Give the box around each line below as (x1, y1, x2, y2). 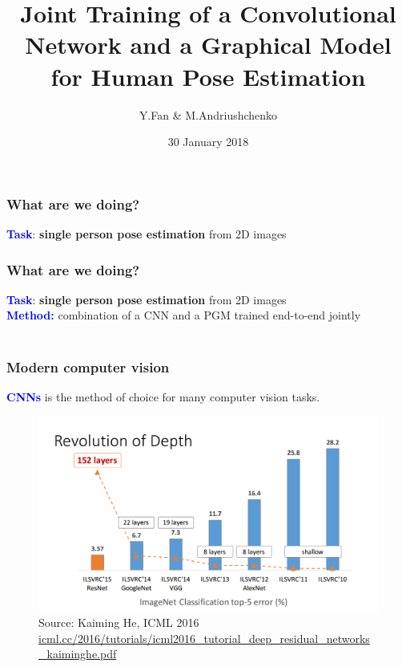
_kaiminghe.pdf (38, 645, 117, 662)
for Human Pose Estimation (50, 59, 366, 92)
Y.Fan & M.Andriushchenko (139, 106, 278, 123)
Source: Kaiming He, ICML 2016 (38, 614, 199, 631)
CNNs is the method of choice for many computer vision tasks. (6, 388, 320, 405)
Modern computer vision (6, 356, 170, 376)
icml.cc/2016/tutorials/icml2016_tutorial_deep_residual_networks (38, 629, 370, 646)
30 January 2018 (167, 133, 249, 150)
